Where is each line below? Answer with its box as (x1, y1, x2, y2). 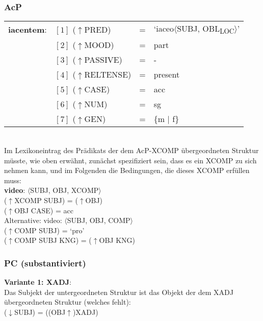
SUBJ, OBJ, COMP (67, 215, 130, 226)
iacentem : (8, 23, 47, 35)
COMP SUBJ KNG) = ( (14, 235, 92, 245)
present (153, 68, 180, 81)
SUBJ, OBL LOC (177, 22, 234, 36)
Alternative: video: (4, 215, 62, 226)
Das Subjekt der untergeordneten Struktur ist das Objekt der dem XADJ (4, 286, 233, 297)
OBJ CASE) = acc (14, 205, 73, 215)
